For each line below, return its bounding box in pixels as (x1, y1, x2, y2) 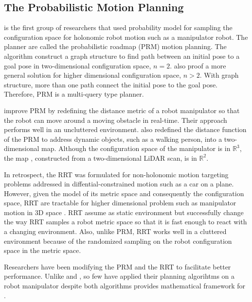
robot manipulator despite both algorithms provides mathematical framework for (4, 281, 245, 291)
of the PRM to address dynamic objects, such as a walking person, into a (4, 134, 222, 144)
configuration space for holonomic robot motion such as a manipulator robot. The (4, 32, 248, 42)
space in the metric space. (4, 245, 81, 255)
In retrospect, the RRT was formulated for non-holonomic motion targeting (4, 169, 229, 179)
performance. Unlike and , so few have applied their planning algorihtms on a (4, 271, 235, 281)
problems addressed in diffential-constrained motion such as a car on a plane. (4, 179, 234, 189)
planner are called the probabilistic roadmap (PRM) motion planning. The (4, 41, 227, 51)
